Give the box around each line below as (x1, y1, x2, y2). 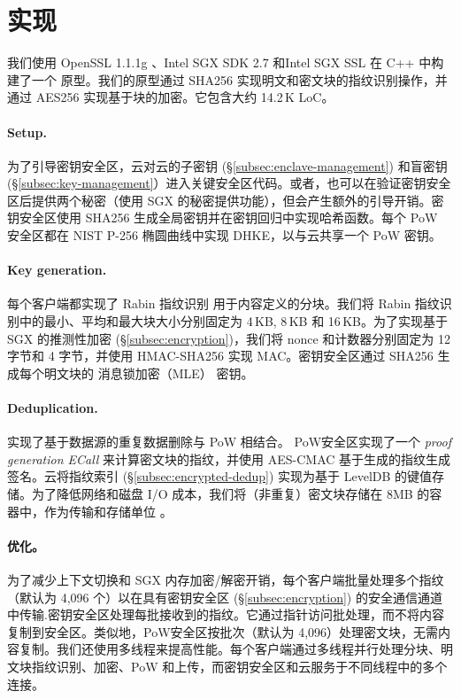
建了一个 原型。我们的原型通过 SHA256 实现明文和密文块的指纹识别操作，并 (7, 70, 448, 89)
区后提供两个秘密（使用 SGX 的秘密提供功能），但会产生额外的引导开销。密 (7, 190, 444, 209)
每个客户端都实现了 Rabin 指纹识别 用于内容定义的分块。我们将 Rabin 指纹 (7, 294, 440, 313)
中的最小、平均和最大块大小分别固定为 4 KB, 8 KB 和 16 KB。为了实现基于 (19, 312, 448, 330)
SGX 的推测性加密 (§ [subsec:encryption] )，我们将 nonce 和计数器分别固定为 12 (7, 329, 450, 347)
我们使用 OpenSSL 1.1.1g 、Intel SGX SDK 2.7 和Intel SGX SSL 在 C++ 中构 (7, 53, 444, 72)
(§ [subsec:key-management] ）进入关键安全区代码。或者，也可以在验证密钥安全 (7, 174, 451, 192)
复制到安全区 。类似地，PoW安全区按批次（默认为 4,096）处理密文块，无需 (7, 622, 439, 641)
